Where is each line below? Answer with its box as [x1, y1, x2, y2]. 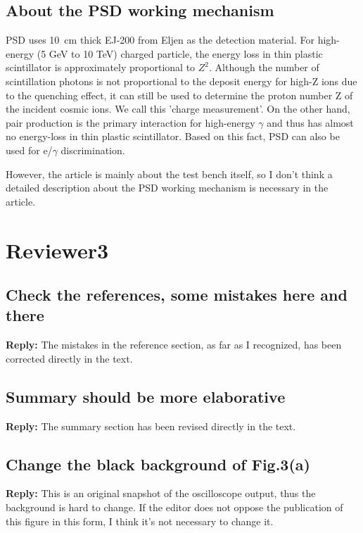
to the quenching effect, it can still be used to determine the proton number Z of [6, 87, 353, 102]
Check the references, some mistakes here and [6, 284, 348, 306]
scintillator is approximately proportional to [6, 60, 196, 75]
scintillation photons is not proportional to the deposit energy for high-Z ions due [6, 73, 357, 88]
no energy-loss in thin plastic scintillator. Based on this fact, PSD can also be [6, 129, 340, 144]
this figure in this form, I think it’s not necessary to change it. [6, 513, 274, 528]
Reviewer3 [6, 235, 109, 264]
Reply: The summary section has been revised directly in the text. [6, 418, 296, 433]
